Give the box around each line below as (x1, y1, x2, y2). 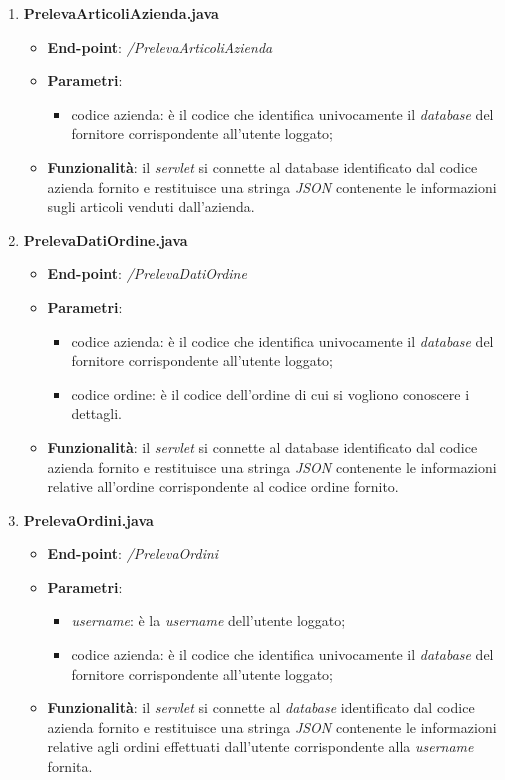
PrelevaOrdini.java (23, 509, 154, 530)
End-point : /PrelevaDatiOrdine (47, 263, 247, 284)
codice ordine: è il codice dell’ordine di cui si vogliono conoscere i (71, 383, 470, 404)
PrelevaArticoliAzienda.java (23, 3, 219, 23)
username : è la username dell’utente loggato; (71, 610, 346, 631)
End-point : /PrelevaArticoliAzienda (47, 36, 273, 57)
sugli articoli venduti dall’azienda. (47, 196, 255, 217)
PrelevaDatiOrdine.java (23, 229, 188, 250)
